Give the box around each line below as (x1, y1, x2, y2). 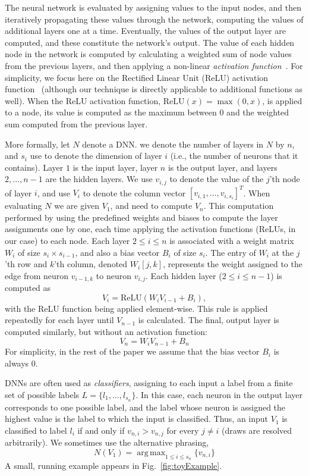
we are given (54, 199, 100, 212)
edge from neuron (5, 269, 69, 281)
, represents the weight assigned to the (163, 258, 302, 270)
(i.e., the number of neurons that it (170, 149, 298, 162)
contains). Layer (5, 161, 64, 173)
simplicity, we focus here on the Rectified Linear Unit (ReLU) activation (5, 71, 269, 83)
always (5, 356, 29, 369)
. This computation (203, 199, 274, 212)
